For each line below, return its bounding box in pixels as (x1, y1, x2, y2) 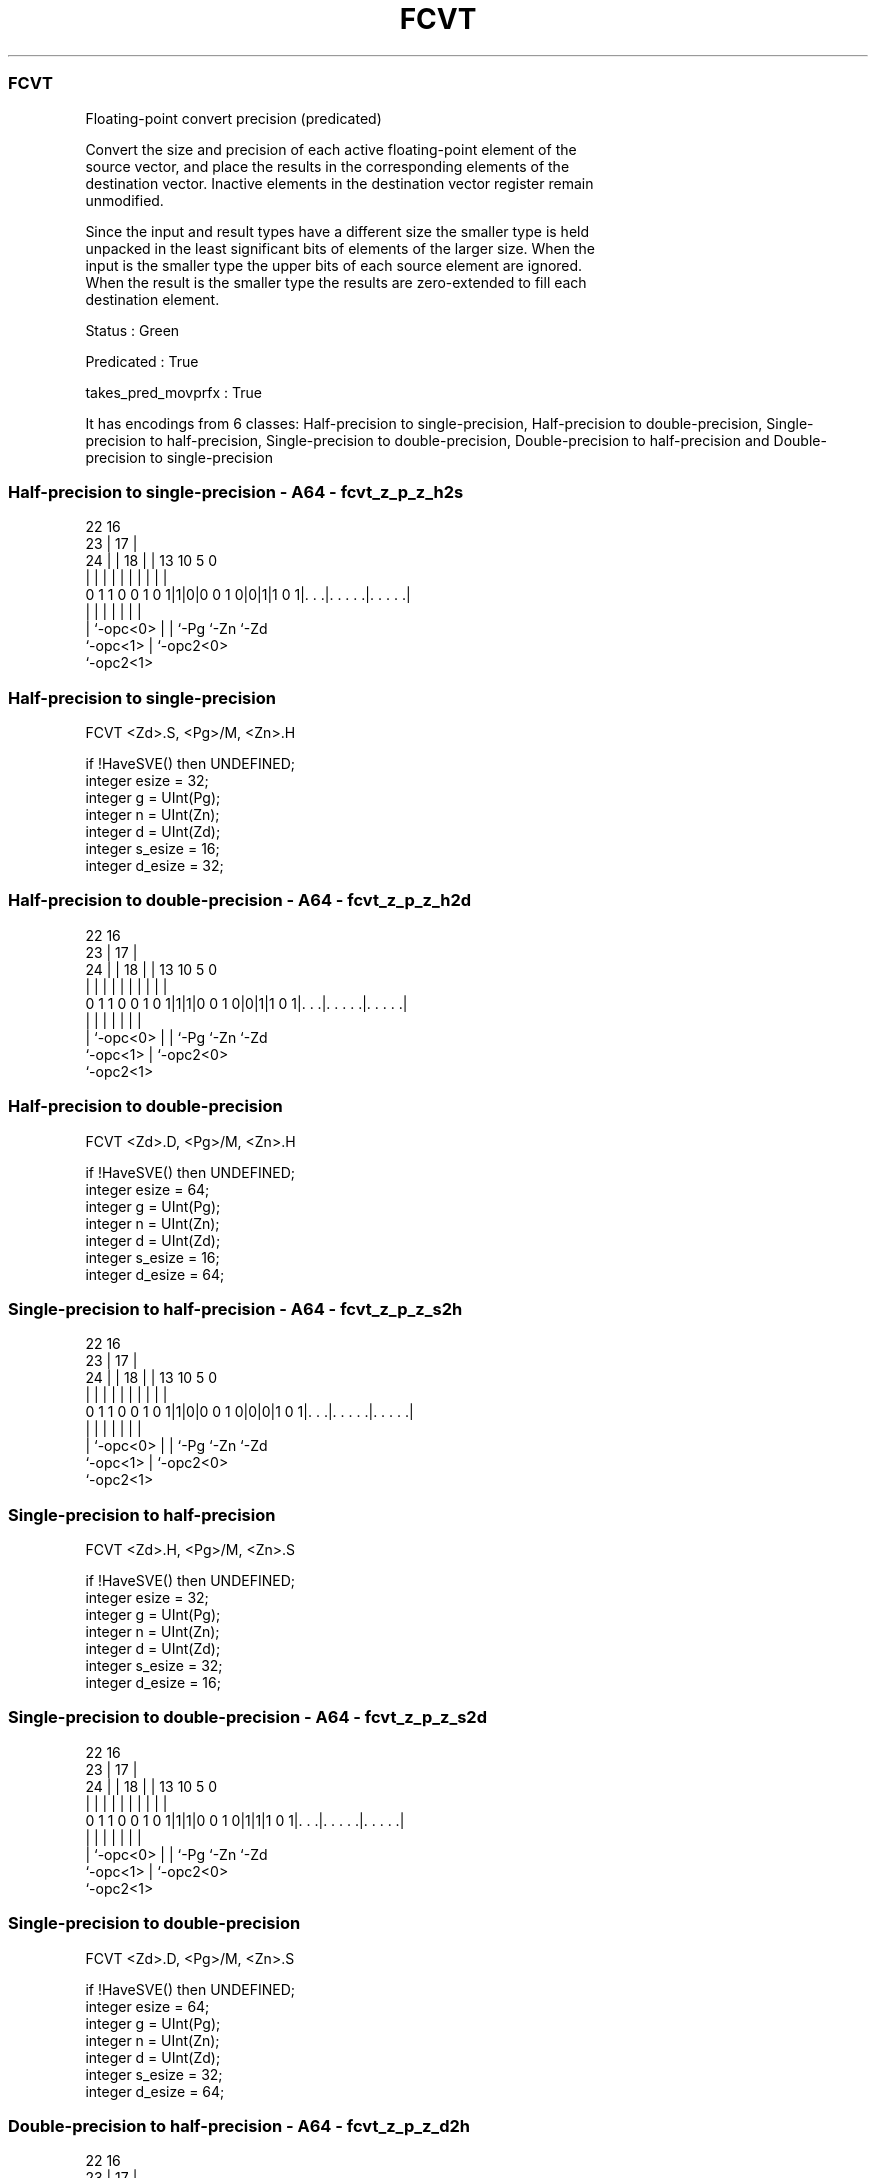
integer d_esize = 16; (85, 1674, 221, 1691)
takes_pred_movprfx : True (85, 383, 262, 401)
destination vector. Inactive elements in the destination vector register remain (85, 174, 594, 192)
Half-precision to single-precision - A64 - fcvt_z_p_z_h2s (8, 481, 464, 502)
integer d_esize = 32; (85, 857, 224, 874)
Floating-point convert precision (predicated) (85, 109, 382, 127)
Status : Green (85, 321, 180, 339)
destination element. (85, 290, 220, 308)
